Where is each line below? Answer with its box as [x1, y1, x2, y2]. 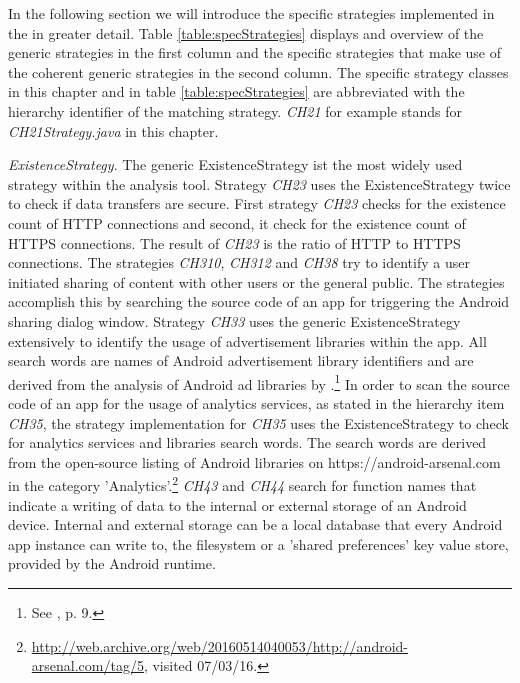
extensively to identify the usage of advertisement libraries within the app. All [8, 330, 487, 351]
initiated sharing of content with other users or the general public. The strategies [8, 271, 505, 292]
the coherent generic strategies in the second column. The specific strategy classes [8, 61, 509, 82]
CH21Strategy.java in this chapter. [8, 120, 219, 141]
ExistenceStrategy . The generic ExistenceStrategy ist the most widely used [8, 154, 463, 175]
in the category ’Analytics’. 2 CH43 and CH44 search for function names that [8, 472, 477, 495]
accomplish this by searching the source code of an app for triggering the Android [8, 291, 510, 312]
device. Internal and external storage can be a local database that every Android [8, 514, 503, 535]
